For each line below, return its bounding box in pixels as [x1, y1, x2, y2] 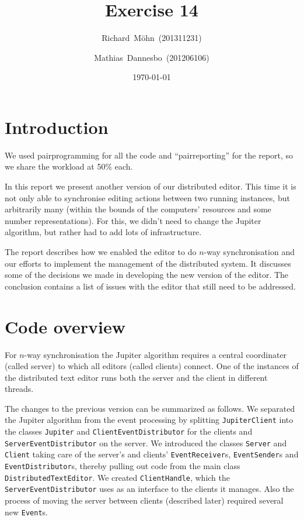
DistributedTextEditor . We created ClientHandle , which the [5, 471, 230, 483]
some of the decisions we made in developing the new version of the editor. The [5, 268, 289, 281]
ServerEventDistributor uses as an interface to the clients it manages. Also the [5, 483, 294, 495]
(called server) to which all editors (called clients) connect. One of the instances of [5, 360, 299, 372]
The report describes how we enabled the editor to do [5, 246, 197, 257]
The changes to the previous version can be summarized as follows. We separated [5, 402, 295, 414]
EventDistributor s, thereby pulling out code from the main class [5, 460, 240, 472]
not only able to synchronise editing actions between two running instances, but [5, 191, 290, 204]
